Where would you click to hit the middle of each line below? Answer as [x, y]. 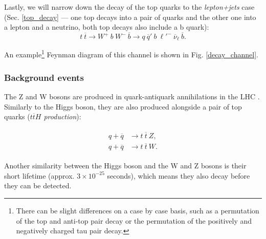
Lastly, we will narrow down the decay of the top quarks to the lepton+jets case [129, 7]
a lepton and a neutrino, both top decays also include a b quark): [107, 27]
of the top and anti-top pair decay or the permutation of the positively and [134, 220]
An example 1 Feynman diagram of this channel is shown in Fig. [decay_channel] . [131, 54]
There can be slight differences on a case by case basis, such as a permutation [138, 211]
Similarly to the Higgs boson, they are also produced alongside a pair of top [123, 106]
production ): [62, 116]
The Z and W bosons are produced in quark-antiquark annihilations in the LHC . [132, 96]
